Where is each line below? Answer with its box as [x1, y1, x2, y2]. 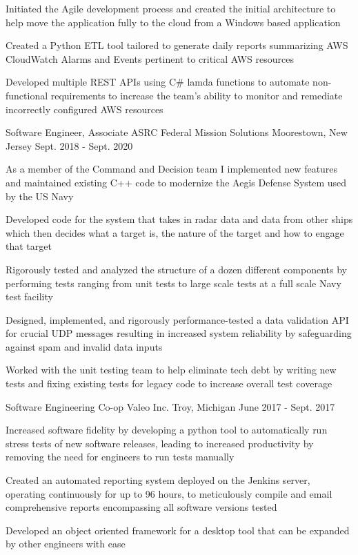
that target [6, 239, 52, 253]
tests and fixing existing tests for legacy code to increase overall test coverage [6, 376, 332, 391]
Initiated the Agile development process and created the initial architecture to [6, 1, 336, 15]
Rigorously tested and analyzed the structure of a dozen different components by [6, 262, 347, 276]
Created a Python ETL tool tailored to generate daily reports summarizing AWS [6, 38, 348, 52]
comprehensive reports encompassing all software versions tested [6, 500, 277, 514]
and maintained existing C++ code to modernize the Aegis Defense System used [6, 175, 347, 189]
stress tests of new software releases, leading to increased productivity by [6, 436, 314, 450]
